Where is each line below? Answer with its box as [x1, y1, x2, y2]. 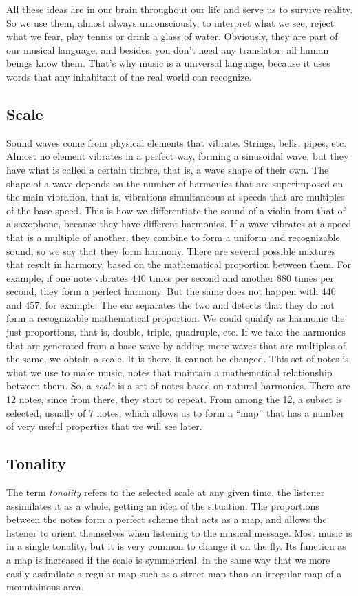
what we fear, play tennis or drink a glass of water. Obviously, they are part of [6, 29, 338, 43]
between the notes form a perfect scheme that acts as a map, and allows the [6, 512, 327, 526]
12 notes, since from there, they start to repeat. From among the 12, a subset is [6, 392, 343, 407]
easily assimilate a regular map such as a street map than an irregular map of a [6, 566, 342, 580]
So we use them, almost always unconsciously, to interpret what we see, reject [6, 15, 335, 30]
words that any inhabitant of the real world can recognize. [6, 69, 252, 83]
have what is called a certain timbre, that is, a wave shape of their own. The [6, 162, 329, 176]
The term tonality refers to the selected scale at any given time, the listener [6, 485, 325, 500]
